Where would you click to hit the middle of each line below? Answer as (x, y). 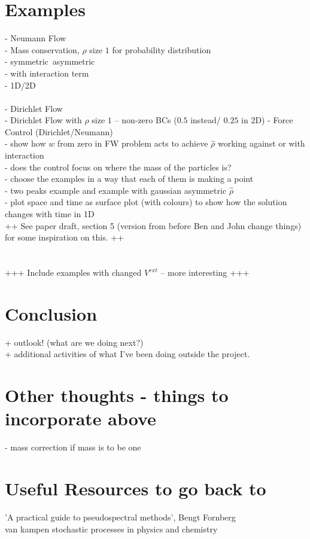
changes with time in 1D (50, 214)
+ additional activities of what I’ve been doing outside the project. (127, 354)
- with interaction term (47, 73)
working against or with (262, 143)
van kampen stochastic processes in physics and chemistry (111, 529)
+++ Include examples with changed (73, 272)
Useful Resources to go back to (136, 488)
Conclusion (51, 313)
